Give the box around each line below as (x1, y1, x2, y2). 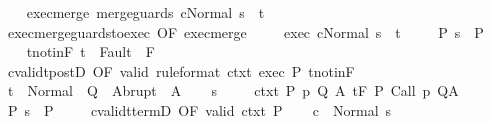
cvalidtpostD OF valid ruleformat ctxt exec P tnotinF (7, 60, 355, 81)
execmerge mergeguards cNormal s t (26, 2, 265, 22)
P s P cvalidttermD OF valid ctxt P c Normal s (7, 99, 392, 120)
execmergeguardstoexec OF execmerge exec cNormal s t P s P (7, 21, 484, 42)
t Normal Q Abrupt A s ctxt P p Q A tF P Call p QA (7, 80, 459, 101)
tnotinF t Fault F (26, 41, 155, 62)
